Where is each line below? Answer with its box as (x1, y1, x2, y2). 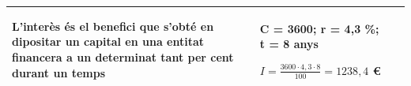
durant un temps (12, 64, 106, 80)
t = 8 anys (259, 36, 319, 52)
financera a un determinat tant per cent (12, 49, 234, 65)
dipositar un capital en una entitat (12, 33, 205, 50)
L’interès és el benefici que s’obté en (12, 17, 214, 34)
